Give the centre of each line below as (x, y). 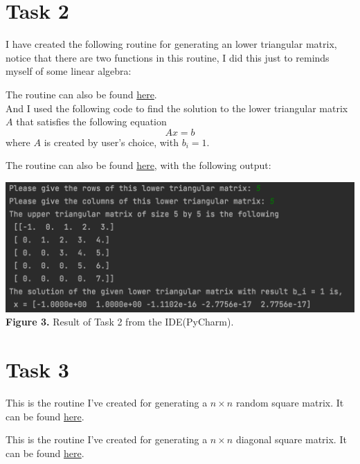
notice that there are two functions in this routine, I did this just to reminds (168, 57)
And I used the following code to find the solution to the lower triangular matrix (177, 108)
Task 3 (37, 369)
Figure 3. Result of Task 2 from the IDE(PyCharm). (120, 322)
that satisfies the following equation (91, 122)
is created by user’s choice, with (111, 142)
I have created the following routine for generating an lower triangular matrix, (171, 44)
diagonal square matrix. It (291, 439)
